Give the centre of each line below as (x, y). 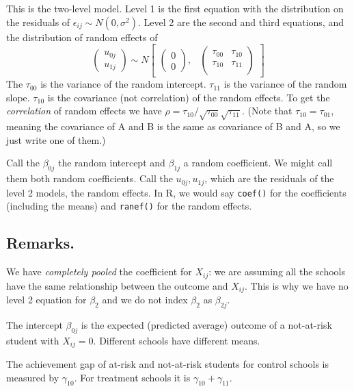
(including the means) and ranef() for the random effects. (129, 206)
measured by (33, 377)
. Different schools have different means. (177, 340)
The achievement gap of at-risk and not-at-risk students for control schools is (167, 364)
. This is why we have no (296, 285)
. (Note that (267, 111)
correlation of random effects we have (84, 111)
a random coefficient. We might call (258, 163)
